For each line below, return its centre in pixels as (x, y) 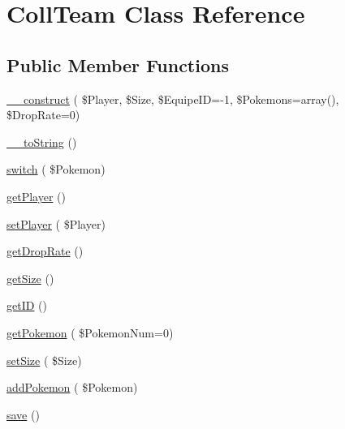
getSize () (30, 278)
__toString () (42, 142)
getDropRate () (45, 251)
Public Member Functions (118, 64)
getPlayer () (36, 196)
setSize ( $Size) (44, 360)
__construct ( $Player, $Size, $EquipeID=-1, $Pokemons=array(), (173, 99)
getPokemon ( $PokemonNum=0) (90, 332)
